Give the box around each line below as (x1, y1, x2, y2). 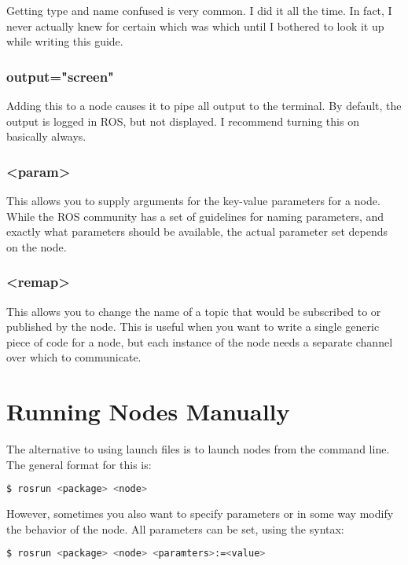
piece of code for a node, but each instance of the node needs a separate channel (6, 333, 393, 350)
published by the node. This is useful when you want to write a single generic (6, 318, 380, 335)
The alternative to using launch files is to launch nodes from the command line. (6, 441, 390, 457)
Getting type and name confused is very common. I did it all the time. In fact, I (6, 2, 392, 18)
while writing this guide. (6, 33, 123, 50)
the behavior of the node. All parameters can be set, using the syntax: (6, 520, 344, 537)
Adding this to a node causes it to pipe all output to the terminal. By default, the (6, 97, 402, 113)
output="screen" (6, 66, 114, 86)
